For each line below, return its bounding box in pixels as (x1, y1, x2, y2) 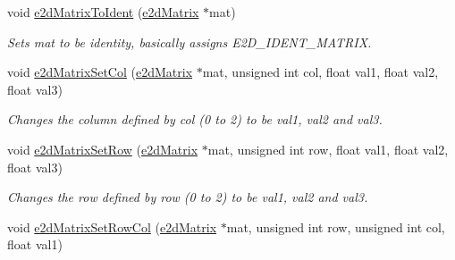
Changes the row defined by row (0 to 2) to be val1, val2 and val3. (7, 188, 368, 206)
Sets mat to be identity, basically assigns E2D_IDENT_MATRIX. (7, 32, 372, 51)
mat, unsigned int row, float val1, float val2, (207, 139, 449, 158)
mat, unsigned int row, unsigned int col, (226, 217, 445, 236)
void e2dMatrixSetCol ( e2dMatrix (7, 63, 193, 81)
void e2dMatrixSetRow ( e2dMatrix (7, 139, 198, 158)
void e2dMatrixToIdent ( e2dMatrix (7, 3, 199, 21)
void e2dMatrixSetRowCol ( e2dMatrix (7, 217, 217, 236)
